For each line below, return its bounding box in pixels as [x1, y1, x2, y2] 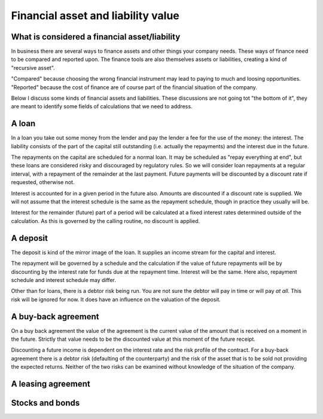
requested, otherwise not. [11, 179, 75, 186]
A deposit [11, 233, 48, 243]
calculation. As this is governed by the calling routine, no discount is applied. [11, 217, 200, 224]
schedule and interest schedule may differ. [11, 276, 117, 283]
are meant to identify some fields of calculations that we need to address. [11, 103, 193, 110]
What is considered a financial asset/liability [11, 32, 181, 42]
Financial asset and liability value [11, 9, 179, 22]
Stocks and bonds [11, 397, 80, 408]
